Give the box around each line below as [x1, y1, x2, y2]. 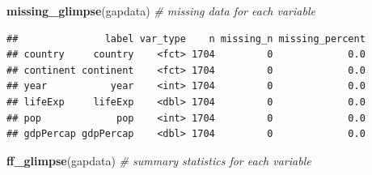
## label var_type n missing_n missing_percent [6, 32, 366, 45]
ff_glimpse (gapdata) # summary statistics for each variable [6, 152, 311, 169]
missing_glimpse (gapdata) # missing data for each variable [6, 2, 315, 19]
